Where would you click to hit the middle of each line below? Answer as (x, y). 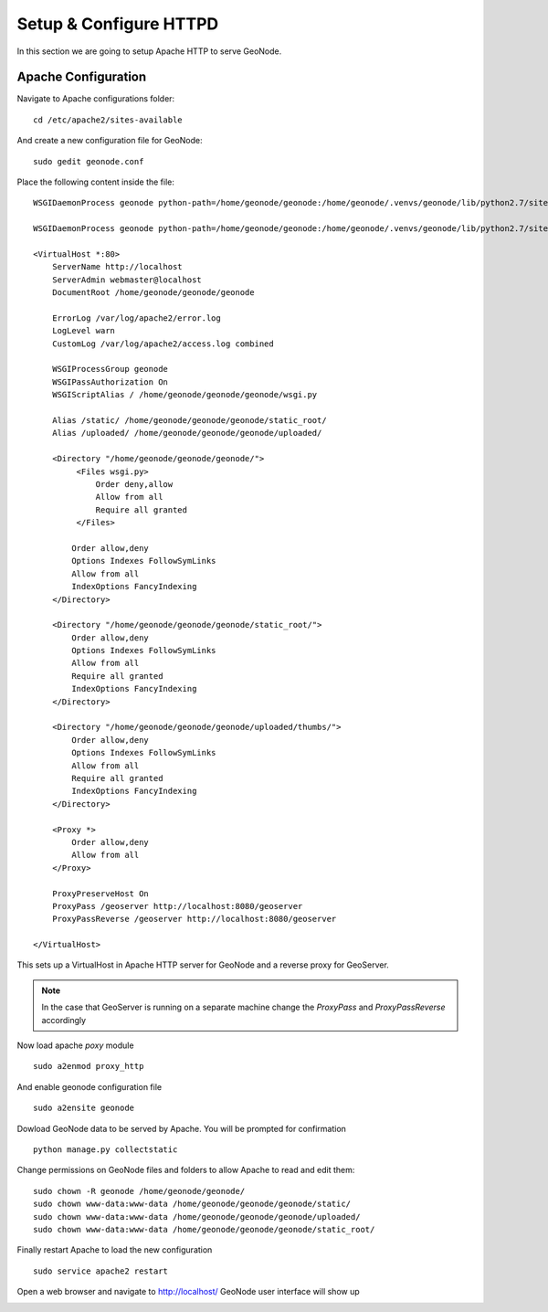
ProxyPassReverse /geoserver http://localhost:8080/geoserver (194, 919)
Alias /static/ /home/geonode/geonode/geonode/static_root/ (190, 421)
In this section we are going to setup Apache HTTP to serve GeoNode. (149, 51)
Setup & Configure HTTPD (118, 24)
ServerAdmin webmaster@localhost (127, 280)
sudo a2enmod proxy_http (89, 1066)
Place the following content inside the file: (96, 182)
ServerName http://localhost (117, 267)
